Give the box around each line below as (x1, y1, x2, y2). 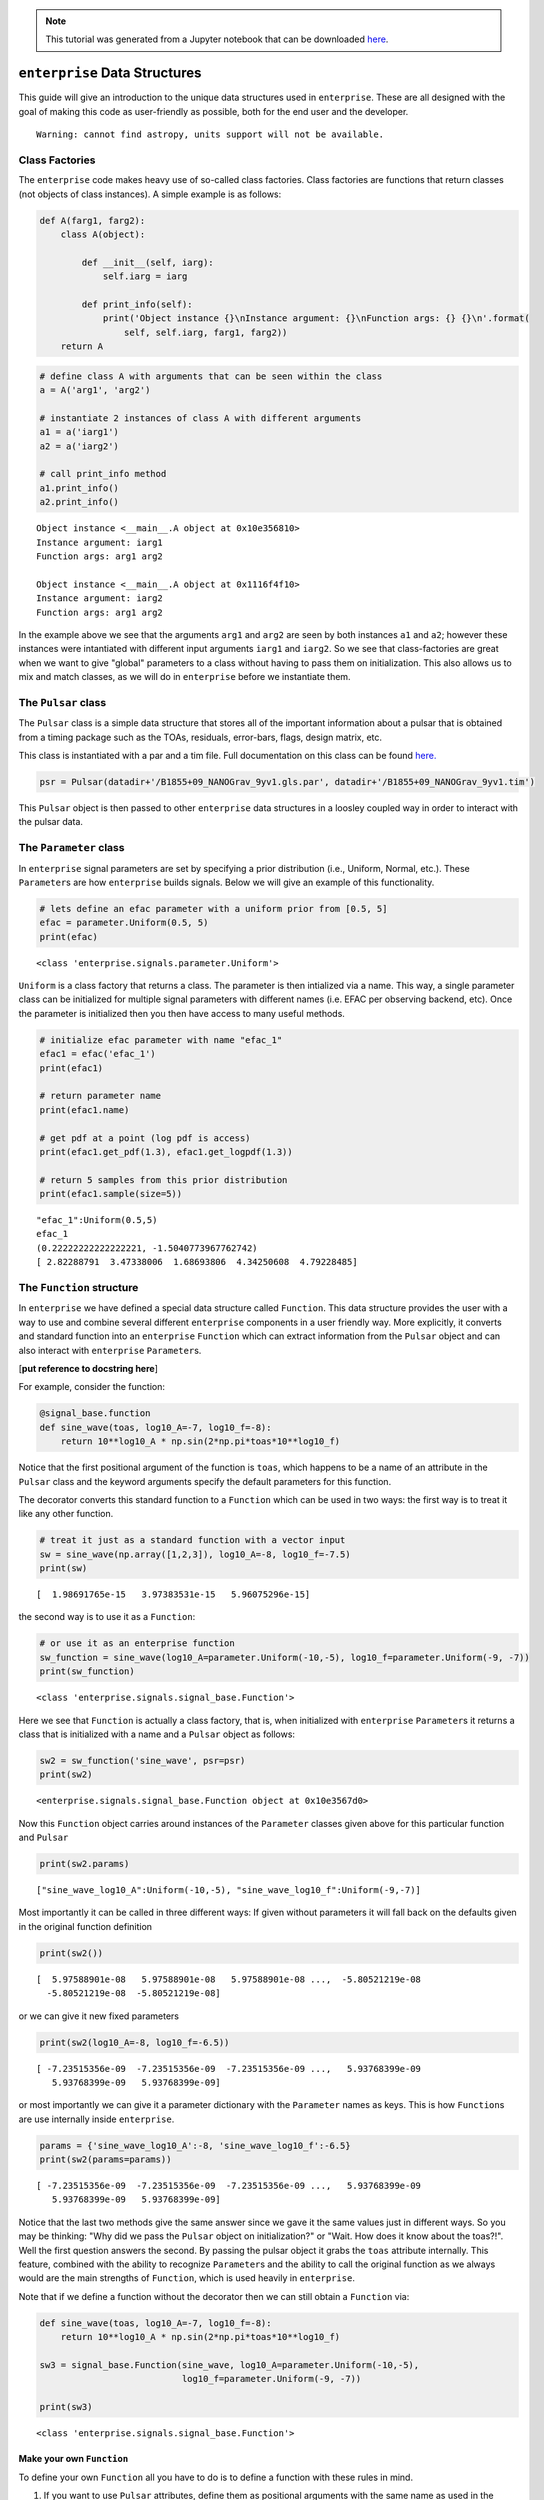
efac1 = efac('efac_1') (39, 1048, 157, 1060)
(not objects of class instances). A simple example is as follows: (18, 188, 282, 200)
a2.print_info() (39, 496, 120, 508)
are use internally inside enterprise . (18, 2113, 175, 2125)
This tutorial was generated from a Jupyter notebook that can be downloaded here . (45, 33, 389, 45)
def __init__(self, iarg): (81, 256, 214, 268)
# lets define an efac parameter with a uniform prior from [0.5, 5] (39, 903, 388, 914)
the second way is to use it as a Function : (18, 1611, 196, 1623)
